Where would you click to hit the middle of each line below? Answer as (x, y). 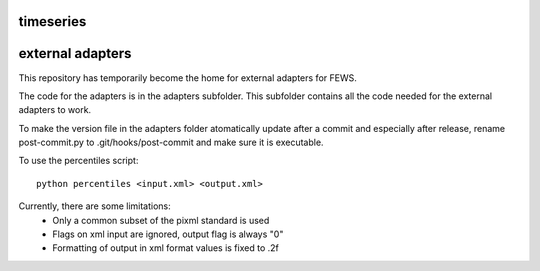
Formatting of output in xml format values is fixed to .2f (165, 248)
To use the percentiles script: (78, 161)
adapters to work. (55, 110)
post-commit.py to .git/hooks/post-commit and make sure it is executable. (171, 142)
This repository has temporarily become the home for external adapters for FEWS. (187, 77)
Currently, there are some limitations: (95, 206)
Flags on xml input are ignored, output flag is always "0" (168, 234)
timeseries (52, 21)
